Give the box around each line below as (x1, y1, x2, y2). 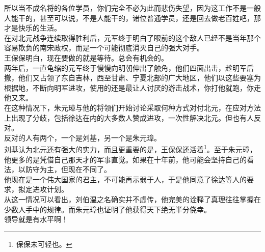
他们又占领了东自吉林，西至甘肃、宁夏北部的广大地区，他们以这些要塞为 (18, 72, 261, 83)
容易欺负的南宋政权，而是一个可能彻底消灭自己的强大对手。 (4, 42, 204, 53)
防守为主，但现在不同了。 (25, 164, 111, 175)
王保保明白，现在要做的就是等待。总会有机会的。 (4, 52, 168, 63)
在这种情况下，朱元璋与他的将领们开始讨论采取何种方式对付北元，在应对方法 (4, 102, 261, 113)
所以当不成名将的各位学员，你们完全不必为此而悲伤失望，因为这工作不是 (4, 3, 247, 13)
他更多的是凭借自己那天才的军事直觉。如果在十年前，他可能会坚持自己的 (4, 154, 247, 164)
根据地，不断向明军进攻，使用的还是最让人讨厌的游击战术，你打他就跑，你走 (4, 82, 261, 93)
